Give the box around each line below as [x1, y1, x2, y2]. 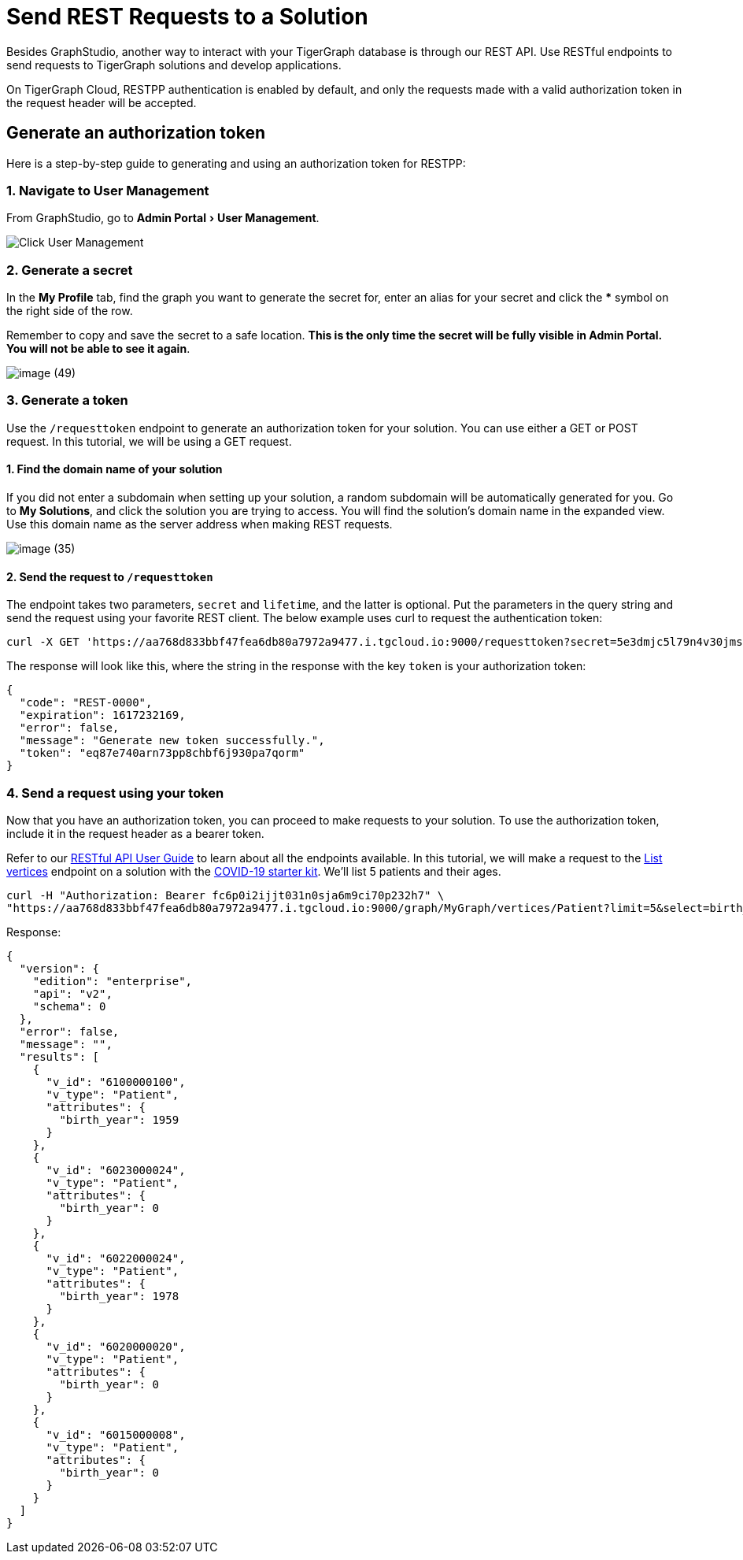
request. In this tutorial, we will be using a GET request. [6, 434, 292, 448]
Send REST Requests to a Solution [6, 3, 368, 30]
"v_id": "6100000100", [46, 1076, 186, 1089]
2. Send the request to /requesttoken [6, 569, 213, 584]
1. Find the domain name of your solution [6, 462, 223, 476]
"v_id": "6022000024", [46, 1252, 186, 1265]
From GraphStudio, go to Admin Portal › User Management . [6, 211, 320, 225]
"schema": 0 [32, 1000, 106, 1013]
